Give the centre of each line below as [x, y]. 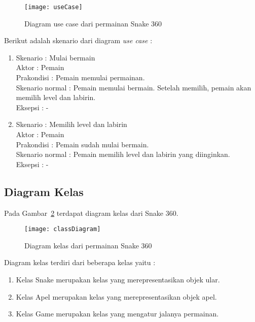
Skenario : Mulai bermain [56, 57]
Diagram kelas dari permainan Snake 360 [88, 245]
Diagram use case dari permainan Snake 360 [93, 23]
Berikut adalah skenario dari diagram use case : [78, 40]
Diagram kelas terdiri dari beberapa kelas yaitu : [80, 262]
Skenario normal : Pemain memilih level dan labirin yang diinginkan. [123, 154]
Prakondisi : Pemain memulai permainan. [80, 77]
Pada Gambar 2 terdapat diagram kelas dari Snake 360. [91, 213]
